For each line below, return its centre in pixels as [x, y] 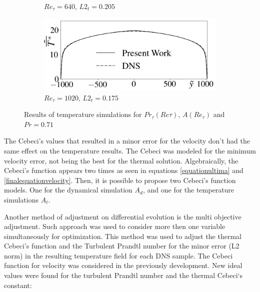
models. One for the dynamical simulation [68, 190]
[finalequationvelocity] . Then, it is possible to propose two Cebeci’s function [120, 180]
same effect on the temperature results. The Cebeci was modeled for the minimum [130, 150]
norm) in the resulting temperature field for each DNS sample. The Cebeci [118, 255]
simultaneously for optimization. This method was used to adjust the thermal [123, 236]
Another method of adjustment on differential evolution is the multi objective [123, 216]
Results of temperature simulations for [83, 114]
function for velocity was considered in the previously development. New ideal [123, 265]
